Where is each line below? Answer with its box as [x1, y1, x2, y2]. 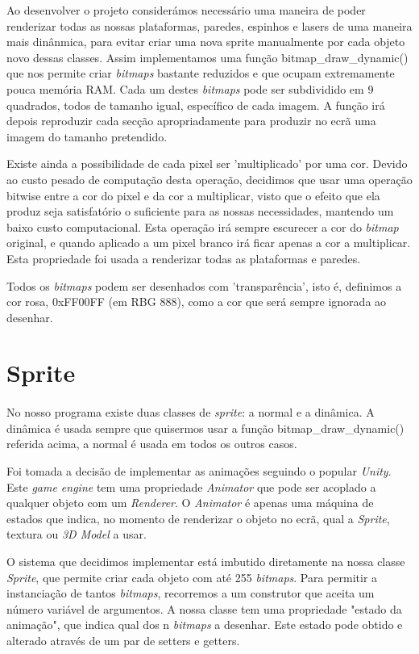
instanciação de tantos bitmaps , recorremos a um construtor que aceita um [6, 585, 375, 602]
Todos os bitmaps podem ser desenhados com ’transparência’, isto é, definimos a [6, 277, 402, 294]
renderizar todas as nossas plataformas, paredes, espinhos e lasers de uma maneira [6, 17, 413, 34]
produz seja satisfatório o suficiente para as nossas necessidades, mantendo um [6, 203, 394, 220]
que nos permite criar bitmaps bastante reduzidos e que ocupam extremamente [6, 65, 395, 82]
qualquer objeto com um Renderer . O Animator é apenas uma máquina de [6, 494, 374, 511]
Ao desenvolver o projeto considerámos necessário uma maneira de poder [6, 2, 366, 18]
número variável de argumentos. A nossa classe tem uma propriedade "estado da [6, 600, 402, 617]
